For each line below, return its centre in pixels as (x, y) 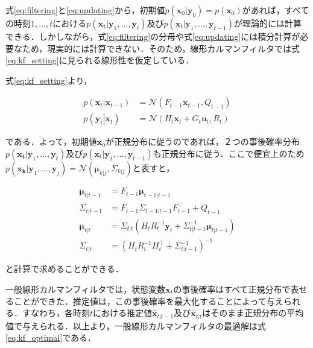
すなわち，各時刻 (56, 313)
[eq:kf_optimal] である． (51, 337)
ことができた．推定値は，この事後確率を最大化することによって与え (148, 301)
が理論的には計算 (267, 23)
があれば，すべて (276, 10)
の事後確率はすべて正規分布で (232, 289)
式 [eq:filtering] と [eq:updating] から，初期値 (85, 10)
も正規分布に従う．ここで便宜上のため (229, 153)
